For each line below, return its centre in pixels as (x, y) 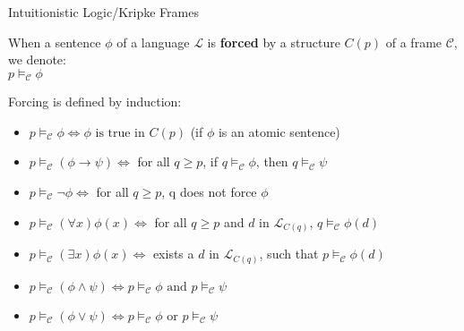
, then (272, 161)
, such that (289, 254)
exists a (173, 254)
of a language (153, 42)
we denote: (37, 59)
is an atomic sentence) (279, 131)
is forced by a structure (274, 42)
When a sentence (55, 42)
